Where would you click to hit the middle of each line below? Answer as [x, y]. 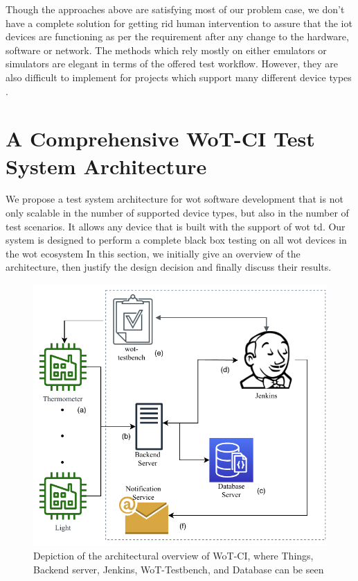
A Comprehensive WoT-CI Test [160, 138]
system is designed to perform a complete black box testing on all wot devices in [176, 240]
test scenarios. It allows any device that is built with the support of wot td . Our [176, 226]
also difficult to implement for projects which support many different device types [179, 77]
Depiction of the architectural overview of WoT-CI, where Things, [173, 556]
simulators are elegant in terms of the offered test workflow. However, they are [172, 64]
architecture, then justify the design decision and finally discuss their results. [169, 267]
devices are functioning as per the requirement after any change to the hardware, [177, 36]
